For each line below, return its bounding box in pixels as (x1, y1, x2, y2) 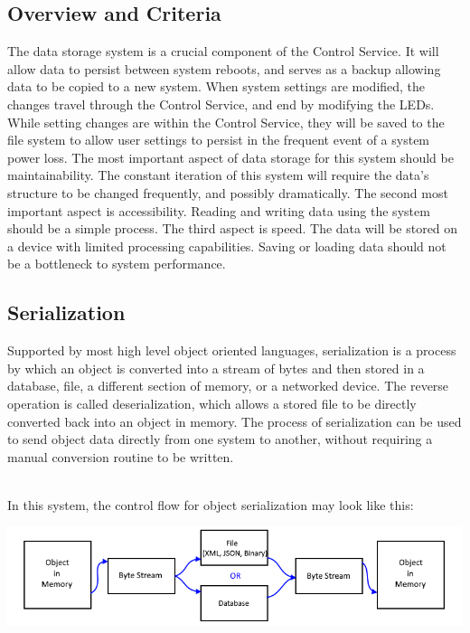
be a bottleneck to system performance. (7, 254, 226, 273)
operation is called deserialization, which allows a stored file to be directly (7, 393, 417, 412)
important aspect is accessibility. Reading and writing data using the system (7, 201, 430, 220)
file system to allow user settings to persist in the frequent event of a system (7, 130, 430, 149)
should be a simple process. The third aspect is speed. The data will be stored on (7, 219, 458, 238)
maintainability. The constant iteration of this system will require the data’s (7, 165, 429, 184)
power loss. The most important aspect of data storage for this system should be (7, 147, 454, 166)
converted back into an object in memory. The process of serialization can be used (7, 411, 462, 430)
